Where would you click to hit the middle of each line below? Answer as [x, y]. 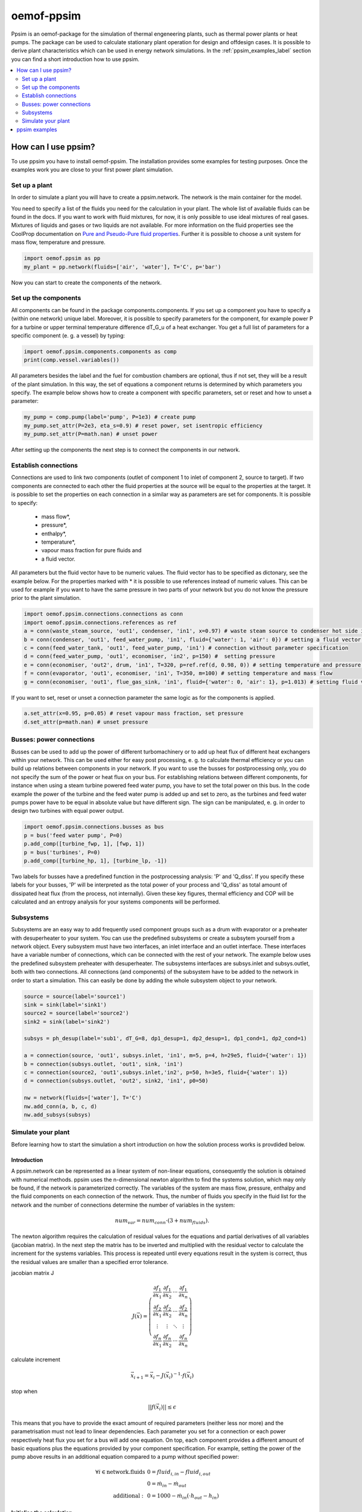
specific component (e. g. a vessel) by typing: [68, 335]
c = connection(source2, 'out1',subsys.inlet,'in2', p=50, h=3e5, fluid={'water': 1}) [156, 1073]
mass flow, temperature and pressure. [58, 243]
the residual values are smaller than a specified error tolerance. [90, 1262]
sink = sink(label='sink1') [65, 1005]
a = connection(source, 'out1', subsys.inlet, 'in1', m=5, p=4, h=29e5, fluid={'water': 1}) [165, 1056]
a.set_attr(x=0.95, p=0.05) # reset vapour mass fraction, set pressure [134, 713]
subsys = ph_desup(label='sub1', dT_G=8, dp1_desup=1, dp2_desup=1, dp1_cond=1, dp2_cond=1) [165, 1038]
